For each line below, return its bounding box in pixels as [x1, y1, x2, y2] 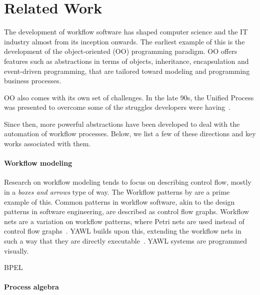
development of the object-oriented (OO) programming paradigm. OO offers [4, 46, 237, 56]
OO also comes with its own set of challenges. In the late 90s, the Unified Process [4, 92, 254, 102]
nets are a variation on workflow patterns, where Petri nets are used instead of [4, 216, 244, 226]
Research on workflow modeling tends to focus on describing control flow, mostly [4, 177, 251, 187]
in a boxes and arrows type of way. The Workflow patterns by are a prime [4, 187, 230, 197]
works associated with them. [4, 138, 91, 149]
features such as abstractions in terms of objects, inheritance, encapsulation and [4, 55, 249, 66]
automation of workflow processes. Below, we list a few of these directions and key [4, 128, 256, 139]
